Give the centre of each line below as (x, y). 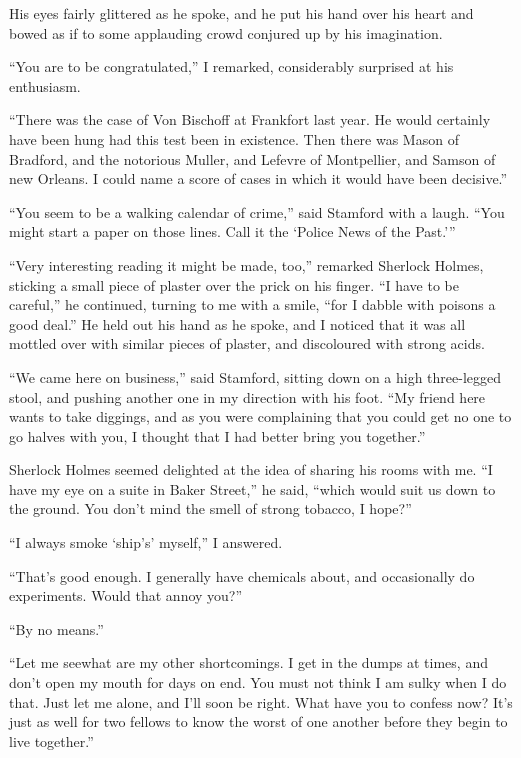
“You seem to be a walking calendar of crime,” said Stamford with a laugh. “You (257, 211)
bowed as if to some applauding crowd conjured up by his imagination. (226, 32)
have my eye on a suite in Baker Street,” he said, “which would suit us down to (252, 488)
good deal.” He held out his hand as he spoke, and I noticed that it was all (237, 323)
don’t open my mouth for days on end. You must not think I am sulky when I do (258, 682)
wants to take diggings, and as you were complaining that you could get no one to (260, 416)
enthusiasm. (45, 85)
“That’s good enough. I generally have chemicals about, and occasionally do (242, 575)
